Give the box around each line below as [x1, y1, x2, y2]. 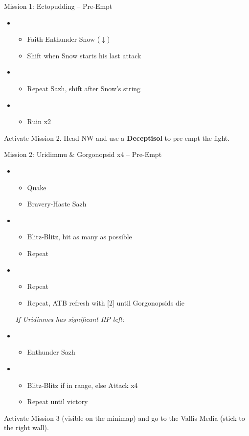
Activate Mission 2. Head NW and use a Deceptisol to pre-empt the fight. [4, 132, 230, 143]
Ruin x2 [27, 116, 51, 127]
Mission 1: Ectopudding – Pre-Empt [4, 1, 113, 11]
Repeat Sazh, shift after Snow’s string [27, 83, 141, 93]
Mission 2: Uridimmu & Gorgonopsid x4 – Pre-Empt [4, 149, 162, 159]
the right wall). [4, 422, 49, 433]
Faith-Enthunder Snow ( [27, 34, 100, 44]
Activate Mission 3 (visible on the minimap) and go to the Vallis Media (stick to [4, 412, 245, 423]
